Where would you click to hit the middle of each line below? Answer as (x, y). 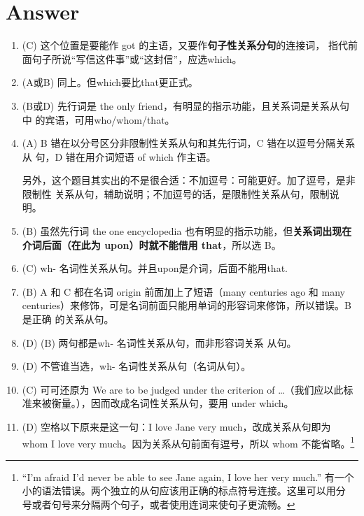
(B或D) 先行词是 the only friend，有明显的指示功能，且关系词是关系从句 (185, 105)
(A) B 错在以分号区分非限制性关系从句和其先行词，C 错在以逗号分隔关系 (189, 143)
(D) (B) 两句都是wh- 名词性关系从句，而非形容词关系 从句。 (159, 342)
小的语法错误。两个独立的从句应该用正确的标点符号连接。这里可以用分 (184, 490)
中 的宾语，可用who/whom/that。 (98, 119)
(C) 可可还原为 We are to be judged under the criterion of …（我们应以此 (183, 389)
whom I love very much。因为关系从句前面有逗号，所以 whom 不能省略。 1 (188, 442)
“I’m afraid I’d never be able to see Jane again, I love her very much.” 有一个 (188, 476)
